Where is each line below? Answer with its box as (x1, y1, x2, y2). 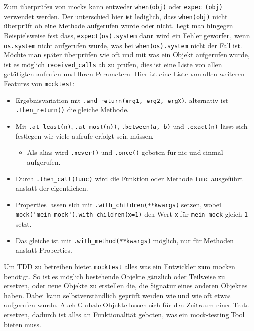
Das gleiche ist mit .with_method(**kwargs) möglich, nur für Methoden (15, 235, 234, 245)
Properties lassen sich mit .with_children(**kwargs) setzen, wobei (15, 199, 221, 209)
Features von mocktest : (4, 78, 75, 89)
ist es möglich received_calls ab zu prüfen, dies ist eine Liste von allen (4, 59, 222, 69)
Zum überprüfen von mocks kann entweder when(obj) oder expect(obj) (4, 1, 223, 11)
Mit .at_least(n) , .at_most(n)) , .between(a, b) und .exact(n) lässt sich (15, 121, 248, 131)
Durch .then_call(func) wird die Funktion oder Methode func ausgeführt (15, 173, 243, 183)
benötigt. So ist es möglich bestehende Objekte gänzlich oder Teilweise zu (4, 271, 225, 281)
